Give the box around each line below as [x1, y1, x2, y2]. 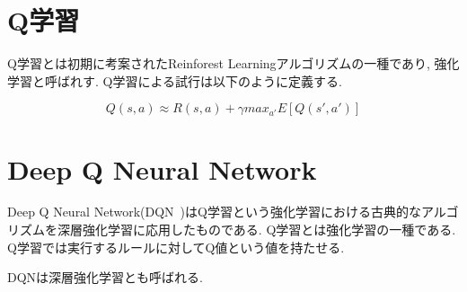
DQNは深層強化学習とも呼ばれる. [7, 268, 203, 287]
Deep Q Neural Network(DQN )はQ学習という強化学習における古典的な [7, 202, 421, 221]
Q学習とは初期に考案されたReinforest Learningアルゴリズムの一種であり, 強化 [7, 54, 460, 73]
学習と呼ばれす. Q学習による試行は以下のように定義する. [7, 71, 342, 90]
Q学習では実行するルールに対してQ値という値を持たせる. [7, 237, 345, 256]
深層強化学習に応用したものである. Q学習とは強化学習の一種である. [57, 220, 456, 239]
